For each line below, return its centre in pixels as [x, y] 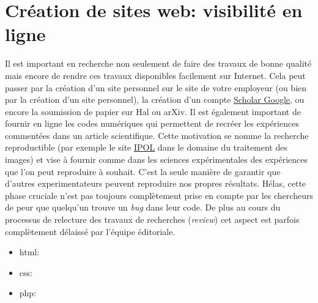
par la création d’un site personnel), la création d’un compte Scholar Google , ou [155, 99]
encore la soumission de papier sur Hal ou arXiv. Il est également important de [153, 111]
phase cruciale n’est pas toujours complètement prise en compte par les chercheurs [159, 195]
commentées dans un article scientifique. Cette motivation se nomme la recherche [157, 135]
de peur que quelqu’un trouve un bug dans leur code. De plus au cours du [143, 207]
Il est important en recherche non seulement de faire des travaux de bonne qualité [158, 63]
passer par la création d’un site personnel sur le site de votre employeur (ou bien [156, 87]
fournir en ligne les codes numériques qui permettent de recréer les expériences [152, 123]
